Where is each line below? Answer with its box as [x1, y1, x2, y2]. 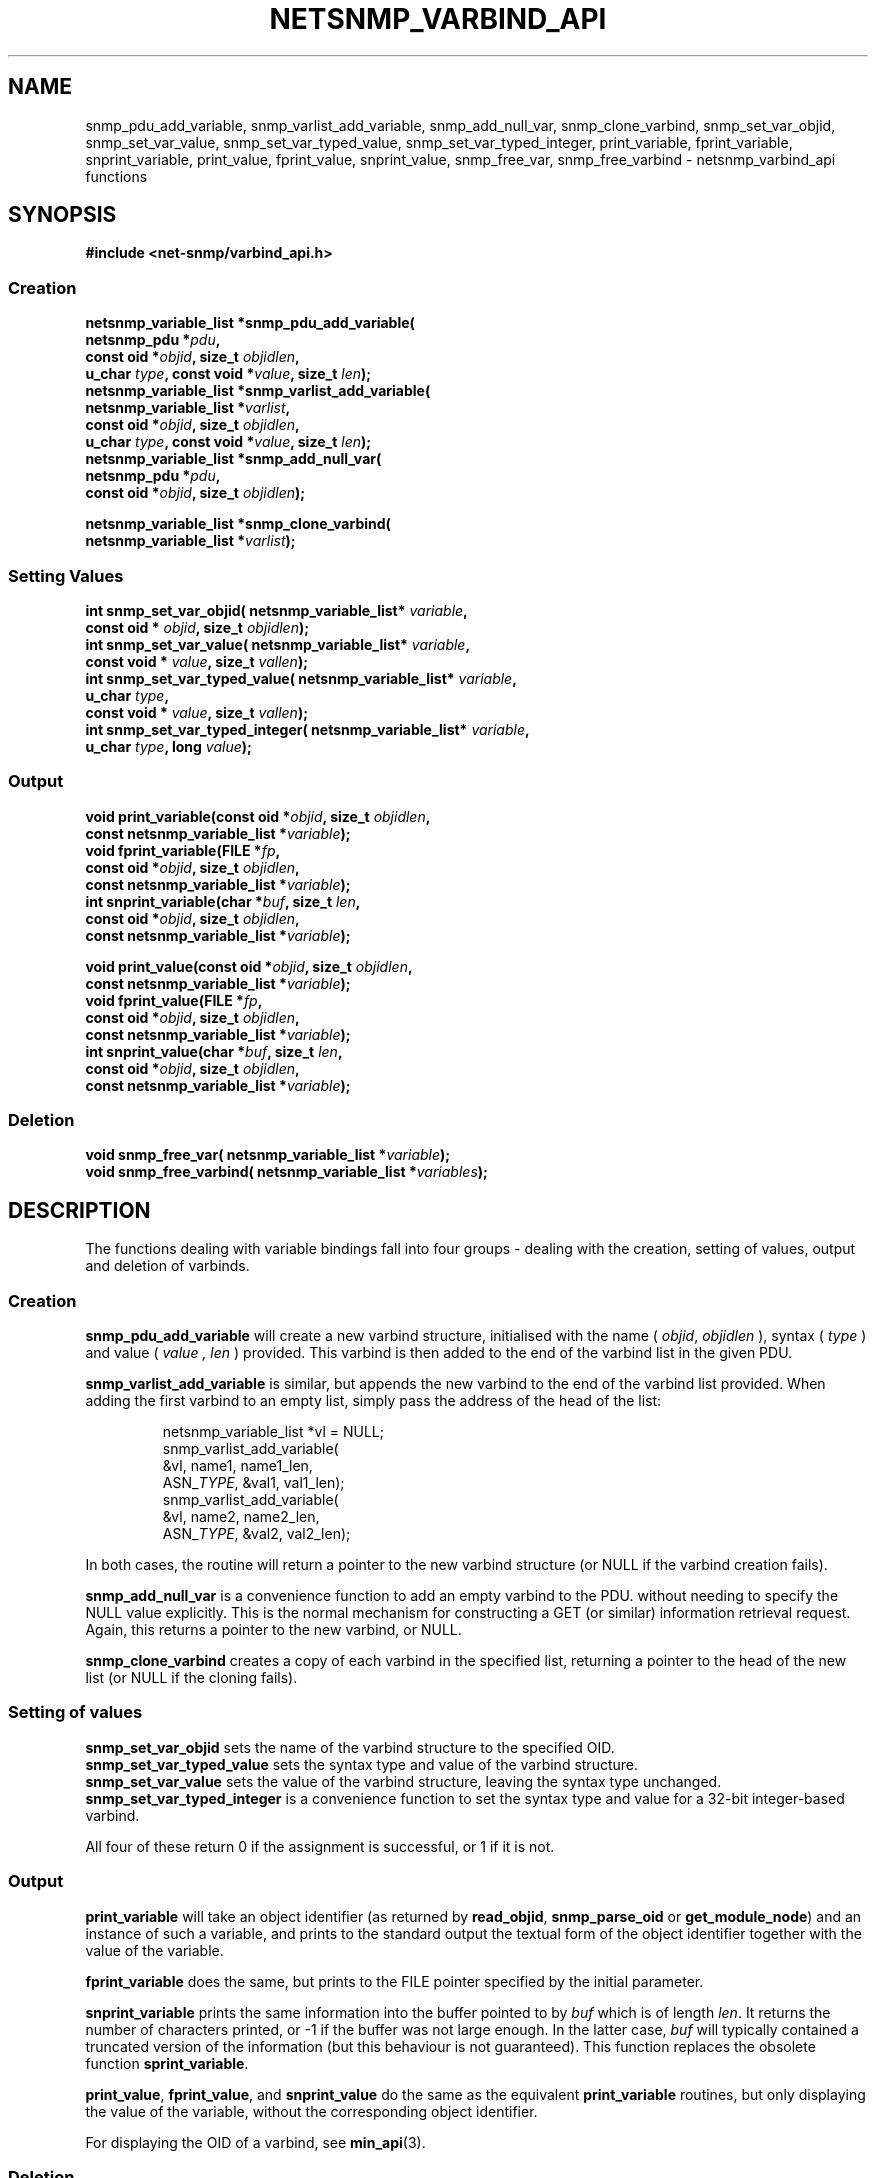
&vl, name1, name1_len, [162, 1457, 313, 1475]
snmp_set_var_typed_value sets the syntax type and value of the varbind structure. [85, 1755, 639, 1773]
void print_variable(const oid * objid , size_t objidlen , [85, 807, 431, 825]
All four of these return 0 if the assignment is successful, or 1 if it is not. [85, 1837, 555, 1855]
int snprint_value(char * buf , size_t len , [85, 1042, 343, 1060]
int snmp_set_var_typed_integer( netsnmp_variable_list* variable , [85, 720, 530, 738]
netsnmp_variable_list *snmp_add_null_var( [85, 450, 382, 468]
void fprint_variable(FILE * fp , [85, 841, 281, 859]
